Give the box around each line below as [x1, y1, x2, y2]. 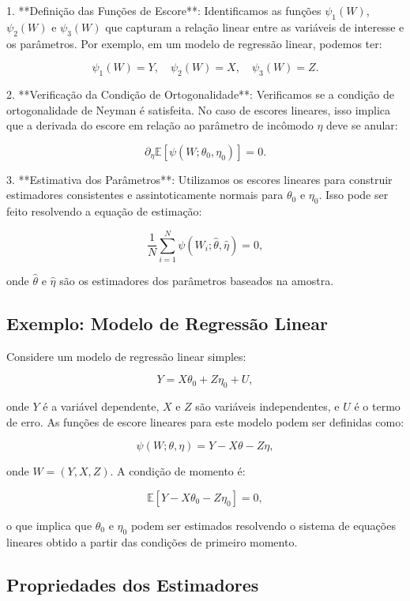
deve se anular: [326, 117, 398, 133]
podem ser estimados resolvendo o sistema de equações [130, 516, 396, 533]
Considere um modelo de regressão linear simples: [6, 347, 246, 364]
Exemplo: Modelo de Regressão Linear [6, 310, 328, 335]
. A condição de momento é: [110, 463, 246, 479]
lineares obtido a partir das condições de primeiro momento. [6, 533, 298, 550]
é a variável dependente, [43, 398, 160, 415]
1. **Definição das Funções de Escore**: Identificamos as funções [6, 2, 322, 18]
